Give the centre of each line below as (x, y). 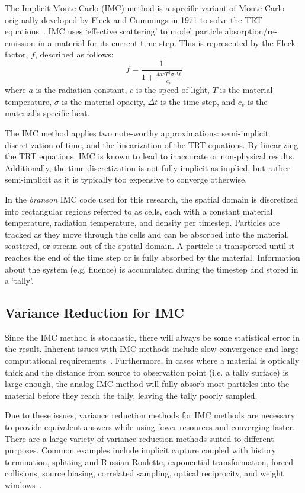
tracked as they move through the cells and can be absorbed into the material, (147, 234)
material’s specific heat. (47, 113)
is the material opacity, (103, 101)
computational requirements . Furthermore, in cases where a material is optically (152, 361)
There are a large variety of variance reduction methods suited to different (139, 438)
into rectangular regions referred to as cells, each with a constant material (139, 211)
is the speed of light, (173, 90)
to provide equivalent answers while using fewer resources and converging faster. (150, 427)
